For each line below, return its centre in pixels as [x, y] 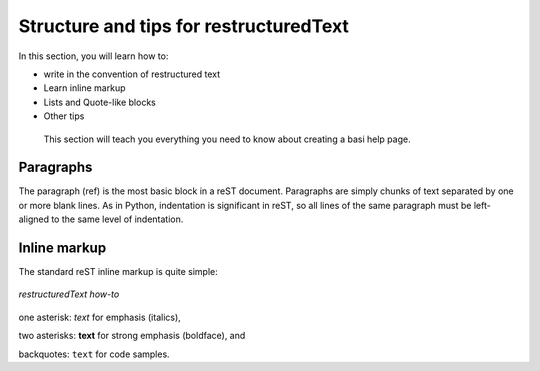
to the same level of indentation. [117, 219]
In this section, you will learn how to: [93, 56]
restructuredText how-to [69, 294]
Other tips [64, 116]
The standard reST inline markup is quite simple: [118, 272]
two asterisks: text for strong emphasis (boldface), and [132, 336]
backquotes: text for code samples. [94, 354]
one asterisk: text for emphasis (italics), [100, 317]
